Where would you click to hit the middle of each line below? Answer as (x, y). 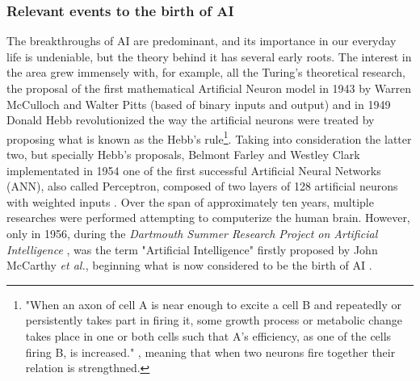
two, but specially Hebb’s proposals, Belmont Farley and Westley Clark (183, 155)
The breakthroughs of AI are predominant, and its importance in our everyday (202, 41)
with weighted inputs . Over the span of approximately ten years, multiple (190, 201)
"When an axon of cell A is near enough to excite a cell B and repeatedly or (214, 304)
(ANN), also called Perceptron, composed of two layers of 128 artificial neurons (202, 186)
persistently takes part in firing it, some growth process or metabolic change (214, 320)
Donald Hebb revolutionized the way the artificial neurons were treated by (191, 120)
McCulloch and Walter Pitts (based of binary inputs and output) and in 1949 (199, 104)
